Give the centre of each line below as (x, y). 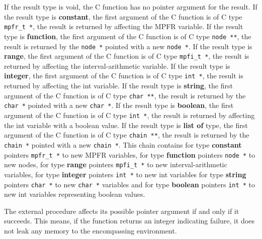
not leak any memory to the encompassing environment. (91, 230)
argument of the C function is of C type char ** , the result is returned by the (125, 95)
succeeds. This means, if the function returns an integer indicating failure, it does (129, 221)
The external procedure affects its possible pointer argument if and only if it (122, 211)
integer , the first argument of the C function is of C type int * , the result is (124, 76)
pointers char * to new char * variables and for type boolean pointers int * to (130, 184)
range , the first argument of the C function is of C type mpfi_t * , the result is (127, 56)
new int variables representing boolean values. (75, 194)
